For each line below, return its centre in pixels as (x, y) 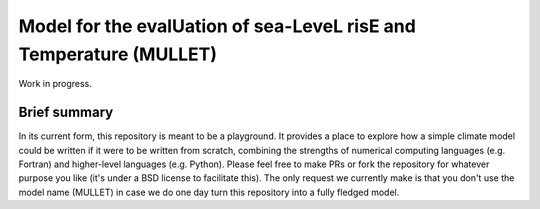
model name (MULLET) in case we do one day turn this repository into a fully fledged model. (209, 192)
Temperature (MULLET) (118, 54)
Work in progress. (55, 84)
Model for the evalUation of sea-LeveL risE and (217, 26)
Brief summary (66, 112)
